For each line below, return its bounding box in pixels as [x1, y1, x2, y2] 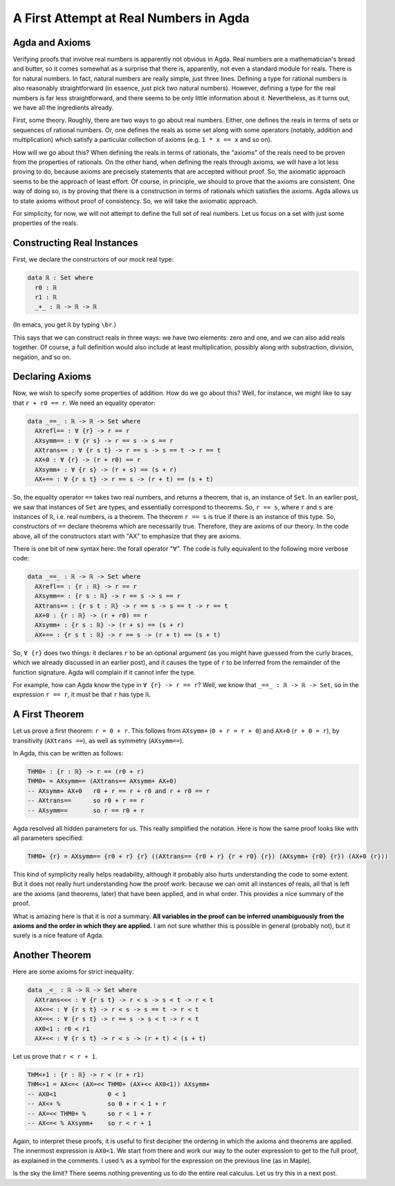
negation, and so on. [12, 353, 72, 361]
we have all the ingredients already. [12, 104, 114, 112]
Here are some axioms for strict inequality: [12, 967, 134, 976]
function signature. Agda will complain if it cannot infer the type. [12, 668, 196, 676]
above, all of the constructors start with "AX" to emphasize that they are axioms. [12, 531, 241, 540]
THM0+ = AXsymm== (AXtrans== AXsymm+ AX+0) [27, 777, 178, 785]
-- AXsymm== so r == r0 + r [27, 806, 145, 814]
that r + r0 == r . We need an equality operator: [12, 399, 156, 407]
